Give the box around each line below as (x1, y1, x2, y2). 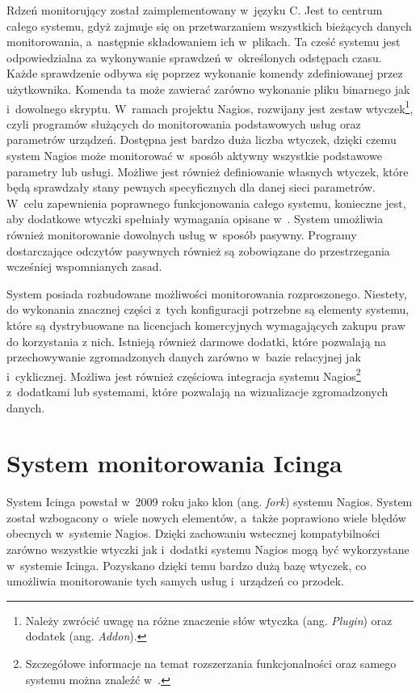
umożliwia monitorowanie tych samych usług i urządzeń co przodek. (6, 573, 344, 589)
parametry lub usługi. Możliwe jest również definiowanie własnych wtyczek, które (6, 163, 409, 180)
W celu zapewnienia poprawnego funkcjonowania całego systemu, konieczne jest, (6, 194, 406, 211)
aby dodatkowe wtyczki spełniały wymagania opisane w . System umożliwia (6, 210, 384, 227)
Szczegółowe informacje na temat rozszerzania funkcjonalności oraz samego (25, 655, 397, 672)
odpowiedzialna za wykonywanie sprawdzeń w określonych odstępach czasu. (6, 49, 382, 65)
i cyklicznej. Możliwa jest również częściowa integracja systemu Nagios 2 (6, 365, 361, 384)
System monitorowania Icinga (6, 446, 342, 480)
